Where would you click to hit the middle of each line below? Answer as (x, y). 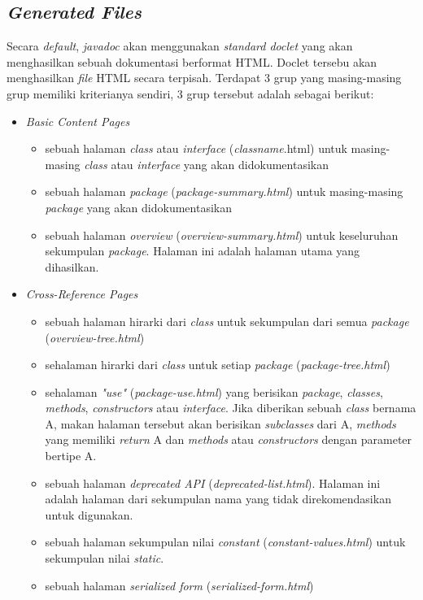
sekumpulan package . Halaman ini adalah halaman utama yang (203, 251)
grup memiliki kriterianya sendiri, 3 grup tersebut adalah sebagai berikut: (190, 93)
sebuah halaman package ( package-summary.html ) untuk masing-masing (224, 191)
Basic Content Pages (78, 121)
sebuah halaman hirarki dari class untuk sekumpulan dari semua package (227, 321)
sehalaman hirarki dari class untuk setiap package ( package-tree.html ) (218, 365)
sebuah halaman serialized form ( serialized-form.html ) (179, 585)
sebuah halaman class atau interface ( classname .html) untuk (196, 148)
